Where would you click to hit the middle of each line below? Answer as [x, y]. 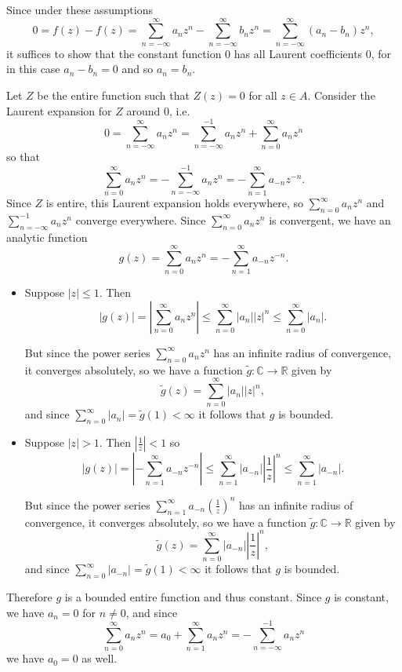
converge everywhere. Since [141, 219]
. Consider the [341, 95]
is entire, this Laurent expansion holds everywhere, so [174, 203]
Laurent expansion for [59, 110]
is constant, [361, 596]
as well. [100, 658]
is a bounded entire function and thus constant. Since [193, 596]
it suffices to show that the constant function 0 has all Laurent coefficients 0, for [199, 53]
